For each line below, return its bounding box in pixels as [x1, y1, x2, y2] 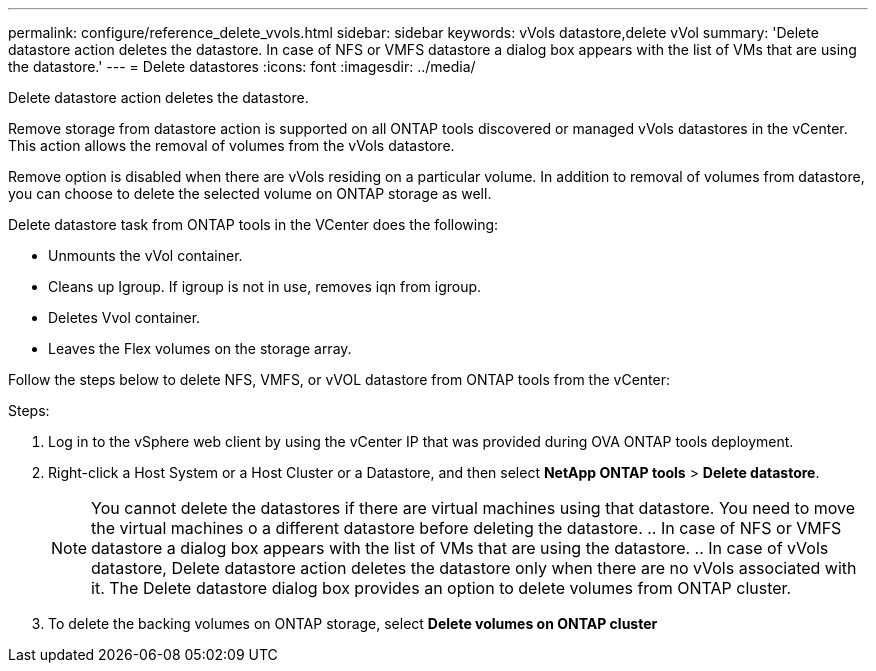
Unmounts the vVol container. [48, 247, 243, 264]
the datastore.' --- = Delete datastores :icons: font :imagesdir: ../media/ [8, 58, 476, 75]
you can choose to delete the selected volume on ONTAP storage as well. [8, 185, 492, 202]
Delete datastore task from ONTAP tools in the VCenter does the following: [8, 216, 499, 233]
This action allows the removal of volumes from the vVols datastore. [8, 137, 455, 154]
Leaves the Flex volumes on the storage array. [48, 340, 352, 357]
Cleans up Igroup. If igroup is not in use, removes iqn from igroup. [48, 278, 482, 295]
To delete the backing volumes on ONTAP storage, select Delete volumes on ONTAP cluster [48, 615, 658, 632]
